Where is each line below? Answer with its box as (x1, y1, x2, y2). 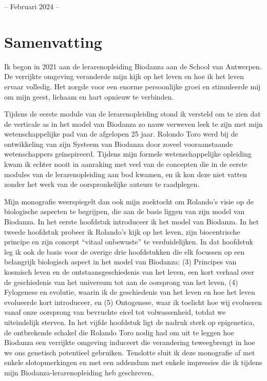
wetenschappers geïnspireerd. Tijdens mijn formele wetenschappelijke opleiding (4, 148, 252, 159)
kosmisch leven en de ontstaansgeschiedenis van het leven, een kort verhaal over (4, 266, 255, 277)
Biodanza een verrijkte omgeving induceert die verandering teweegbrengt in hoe (4, 337, 255, 348)
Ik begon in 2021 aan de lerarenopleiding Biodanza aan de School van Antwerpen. (4, 61, 262, 71)
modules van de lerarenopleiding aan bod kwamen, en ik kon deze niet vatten (4, 168, 247, 179)
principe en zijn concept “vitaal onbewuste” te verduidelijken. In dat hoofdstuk (4, 236, 253, 247)
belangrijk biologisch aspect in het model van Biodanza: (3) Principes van (4, 256, 237, 267)
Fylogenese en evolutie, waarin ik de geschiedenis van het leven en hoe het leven (4, 287, 255, 297)
